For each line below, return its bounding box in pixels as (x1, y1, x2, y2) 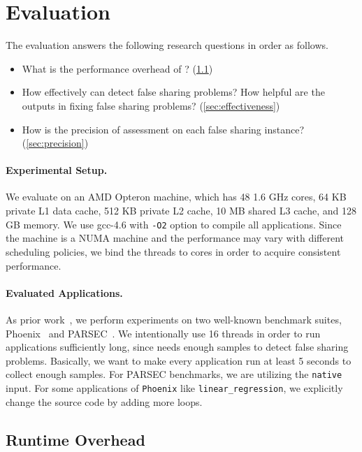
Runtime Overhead (6, 428, 145, 450)
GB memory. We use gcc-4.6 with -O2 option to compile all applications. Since (6, 217, 342, 231)
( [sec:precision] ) (22, 136, 89, 150)
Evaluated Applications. (6, 285, 123, 300)
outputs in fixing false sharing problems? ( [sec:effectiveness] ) (22, 98, 280, 112)
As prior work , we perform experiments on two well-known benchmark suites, (6, 312, 342, 326)
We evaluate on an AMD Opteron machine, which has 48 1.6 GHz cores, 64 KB (6, 189, 347, 204)
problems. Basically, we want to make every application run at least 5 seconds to (6, 353, 352, 367)
